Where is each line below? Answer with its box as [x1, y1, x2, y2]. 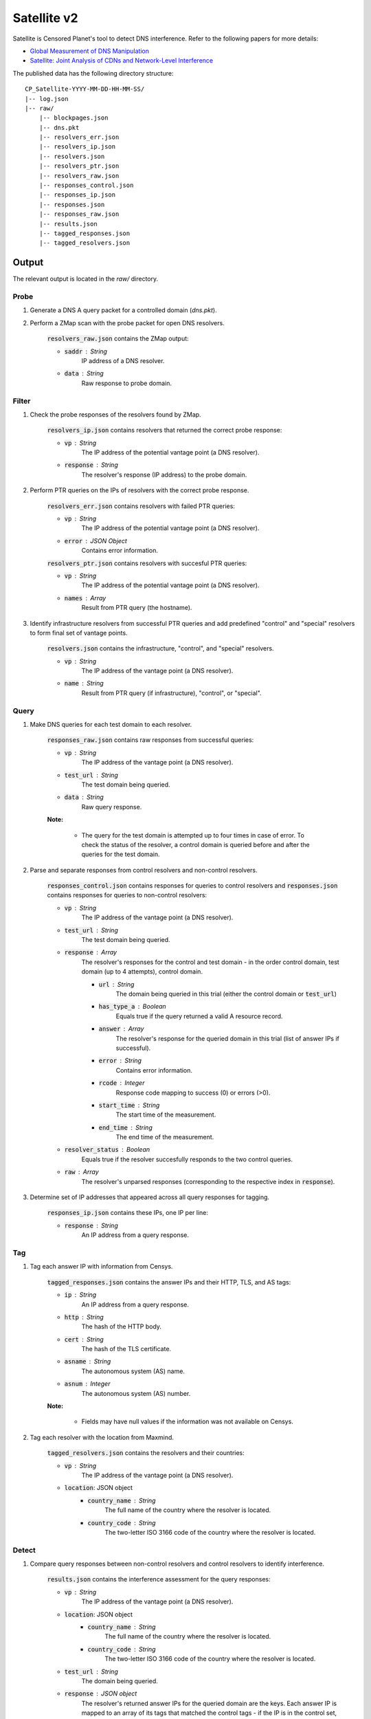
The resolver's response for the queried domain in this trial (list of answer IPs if [115, 1034, 339, 1042]
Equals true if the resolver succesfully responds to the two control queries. [81, 1155, 293, 1163]
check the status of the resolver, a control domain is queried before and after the [81, 840, 310, 848]
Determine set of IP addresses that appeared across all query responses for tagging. [30, 1193, 270, 1201]
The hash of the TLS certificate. [81, 1345, 172, 1353]
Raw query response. [81, 802, 142, 811]
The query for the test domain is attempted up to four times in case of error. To [81, 831, 305, 839]
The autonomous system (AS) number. [81, 1389, 191, 1397]
